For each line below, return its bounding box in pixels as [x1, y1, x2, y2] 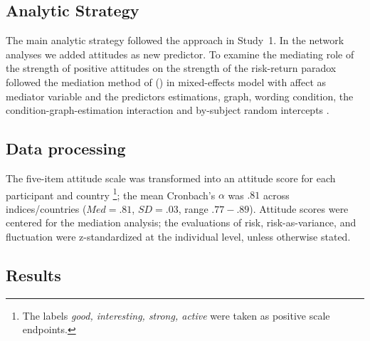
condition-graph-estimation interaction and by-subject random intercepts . [6, 103, 329, 117]
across [263, 187, 290, 202]
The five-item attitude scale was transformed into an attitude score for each [6, 170, 336, 185]
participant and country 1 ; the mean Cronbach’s [6, 185, 216, 202]
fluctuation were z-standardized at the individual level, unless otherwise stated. [6, 229, 351, 243]
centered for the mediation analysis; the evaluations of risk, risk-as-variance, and [6, 215, 356, 230]
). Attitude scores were [249, 201, 349, 216]
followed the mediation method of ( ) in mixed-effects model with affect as [6, 74, 327, 89]
